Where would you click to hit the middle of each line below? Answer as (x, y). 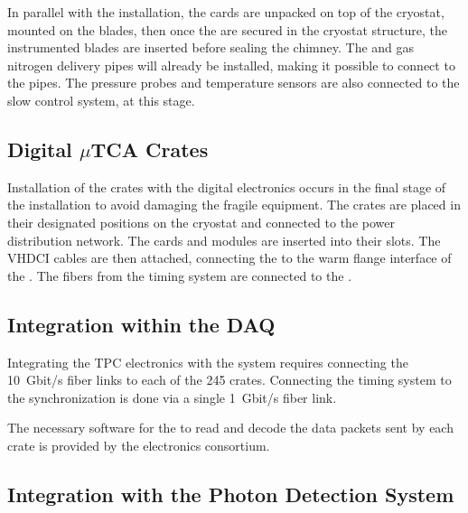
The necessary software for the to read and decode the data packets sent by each (230, 428)
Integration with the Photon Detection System (231, 494)
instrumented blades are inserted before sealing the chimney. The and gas (211, 47)
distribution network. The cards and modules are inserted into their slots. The (224, 240)
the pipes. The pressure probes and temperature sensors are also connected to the (234, 83)
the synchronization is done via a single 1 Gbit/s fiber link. (172, 397)
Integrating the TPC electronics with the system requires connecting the (208, 362)
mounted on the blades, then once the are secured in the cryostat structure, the (227, 29)
